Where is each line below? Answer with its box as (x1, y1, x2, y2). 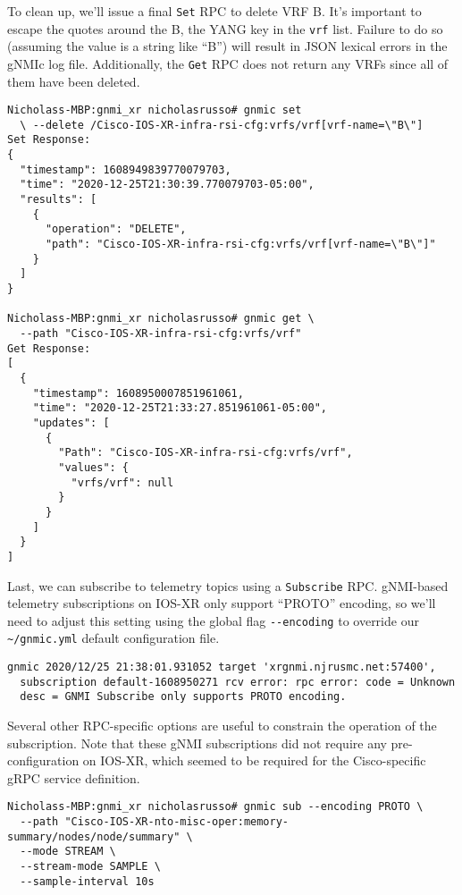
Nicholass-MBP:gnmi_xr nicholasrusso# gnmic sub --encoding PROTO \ (7, 800, 424, 814)
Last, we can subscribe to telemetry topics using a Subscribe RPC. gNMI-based (7, 576, 449, 595)
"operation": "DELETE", (45, 223, 187, 236)
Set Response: (7, 133, 91, 147)
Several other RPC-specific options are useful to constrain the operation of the (7, 716, 437, 735)
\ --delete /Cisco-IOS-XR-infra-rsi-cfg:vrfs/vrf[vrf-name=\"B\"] (20, 118, 424, 131)
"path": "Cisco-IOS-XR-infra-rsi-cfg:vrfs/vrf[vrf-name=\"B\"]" (45, 238, 436, 251)
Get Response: (7, 342, 91, 355)
